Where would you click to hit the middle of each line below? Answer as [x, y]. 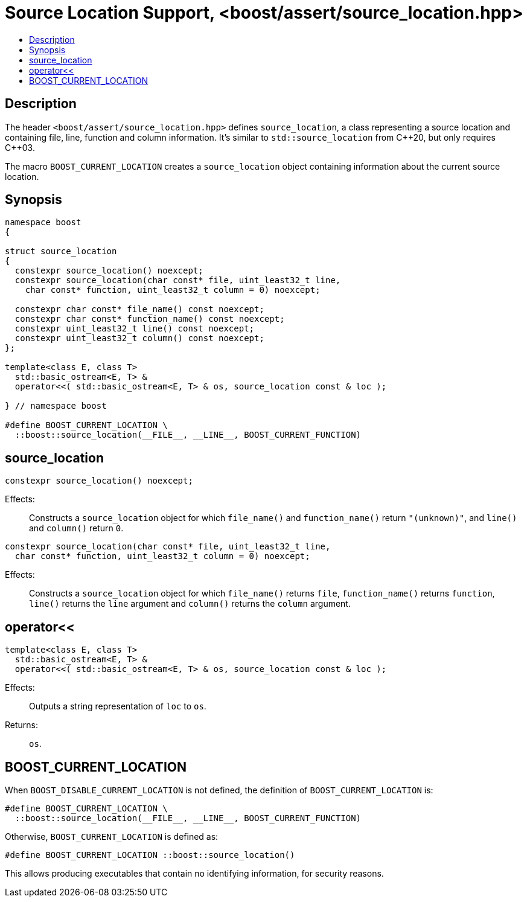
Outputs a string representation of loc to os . [118, 706]
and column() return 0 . [76, 528]
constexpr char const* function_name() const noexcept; [150, 319]
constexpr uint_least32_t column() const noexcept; [139, 338]
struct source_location [61, 251]
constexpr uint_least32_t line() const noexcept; [135, 329]
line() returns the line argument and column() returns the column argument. [190, 604]
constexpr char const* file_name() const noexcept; [139, 309]
